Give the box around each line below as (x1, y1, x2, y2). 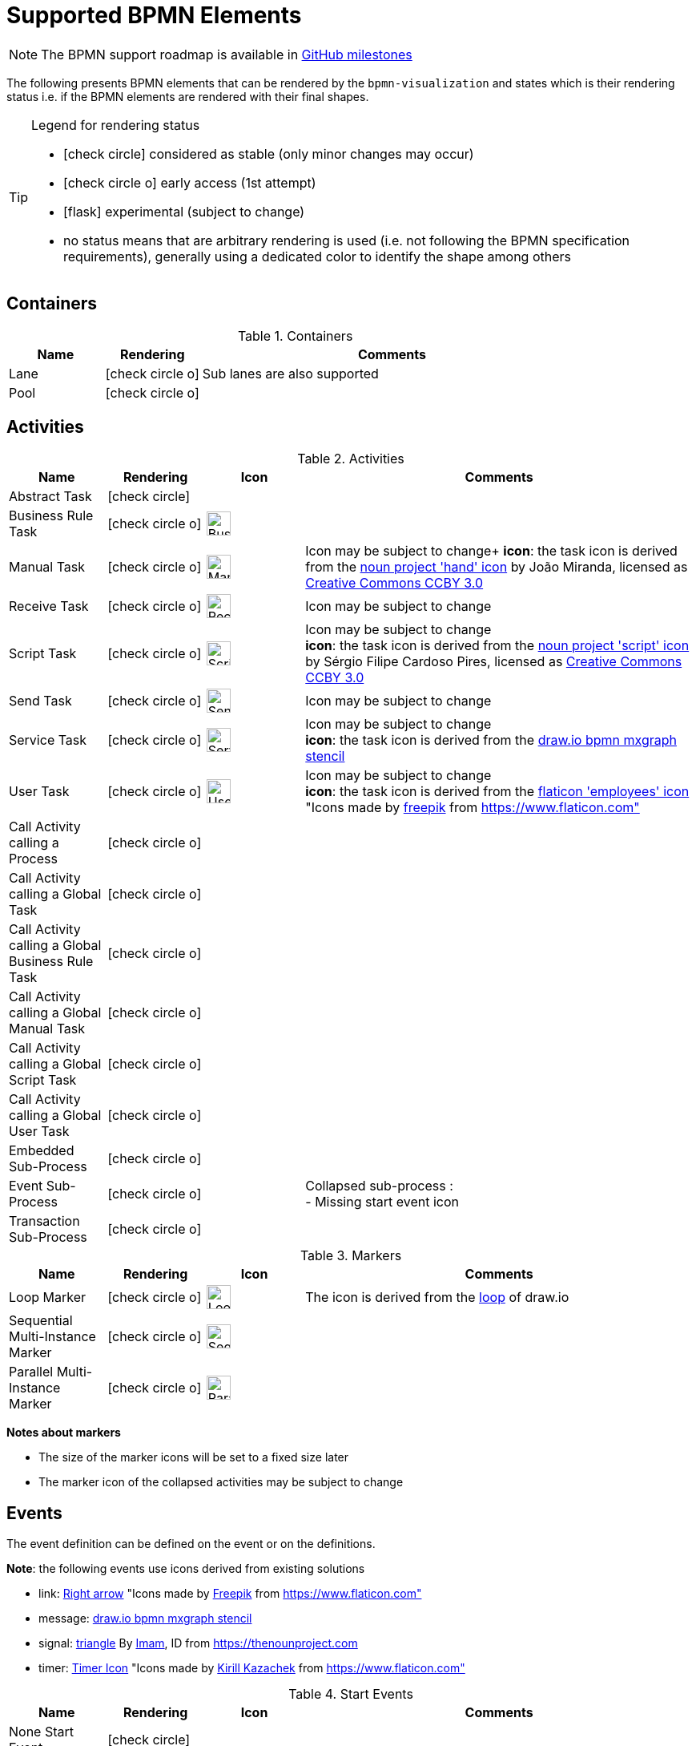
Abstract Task (9, 488, 92, 505)
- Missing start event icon (305, 1194, 460, 1210)
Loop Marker (9, 1289, 86, 1306)
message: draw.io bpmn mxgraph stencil (38, 1611, 252, 1626)
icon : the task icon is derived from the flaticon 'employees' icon (305, 783, 690, 800)
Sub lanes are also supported (202, 365, 379, 382)
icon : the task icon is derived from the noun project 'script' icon (305, 637, 690, 654)
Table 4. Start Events (288, 1686, 413, 1703)
